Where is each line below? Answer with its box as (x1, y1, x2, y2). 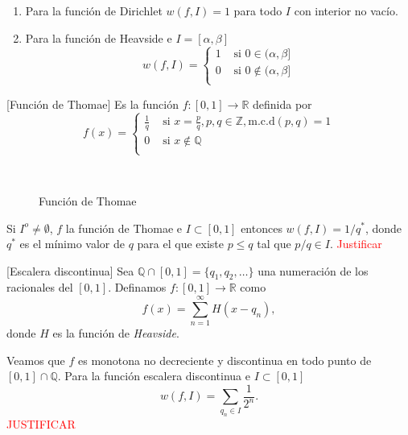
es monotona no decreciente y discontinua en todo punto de (77, 351, 372, 368)
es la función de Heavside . (52, 325, 179, 342)
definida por (253, 95, 312, 112)
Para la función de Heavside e (25, 29, 172, 46)
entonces (241, 219, 282, 236)
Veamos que (6, 351, 65, 368)
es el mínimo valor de (19, 235, 125, 252)
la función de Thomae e (65, 219, 183, 236)
